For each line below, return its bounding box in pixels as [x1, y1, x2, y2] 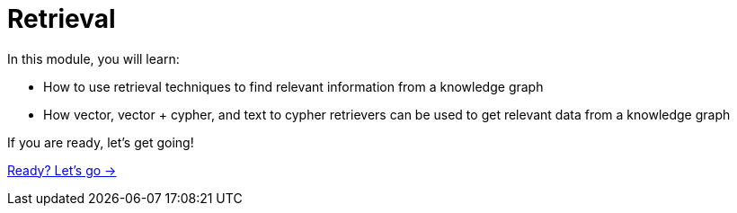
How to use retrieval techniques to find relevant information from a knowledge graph [43, 78, 544, 94]
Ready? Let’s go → [7, 162, 117, 178]
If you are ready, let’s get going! [7, 134, 194, 150]
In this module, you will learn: [7, 50, 180, 67]
